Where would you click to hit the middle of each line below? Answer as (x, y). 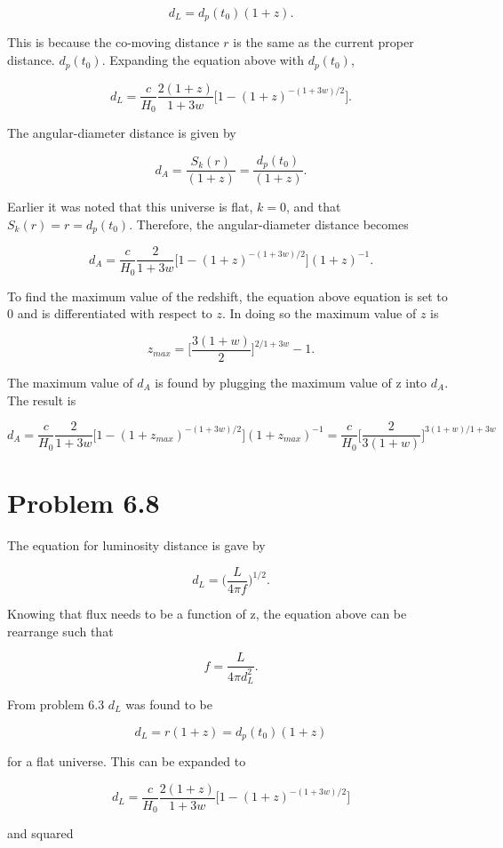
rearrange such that (60, 631)
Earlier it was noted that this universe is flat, (130, 207)
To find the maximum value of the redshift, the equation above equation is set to (228, 296)
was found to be (169, 704)
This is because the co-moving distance (113, 42)
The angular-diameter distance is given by (122, 133)
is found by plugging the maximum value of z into (291, 382)
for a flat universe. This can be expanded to (127, 761)
